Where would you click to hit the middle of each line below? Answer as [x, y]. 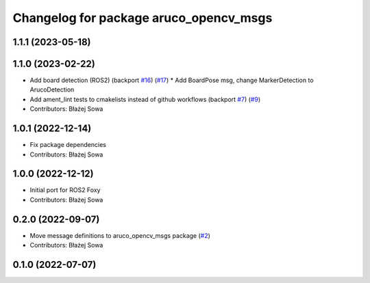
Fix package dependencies [68, 145]
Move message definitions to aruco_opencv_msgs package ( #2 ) [120, 235]
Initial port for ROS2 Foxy [65, 190]
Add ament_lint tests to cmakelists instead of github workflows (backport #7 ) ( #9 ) [145, 99]
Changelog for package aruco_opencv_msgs [143, 18]
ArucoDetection [52, 90]
